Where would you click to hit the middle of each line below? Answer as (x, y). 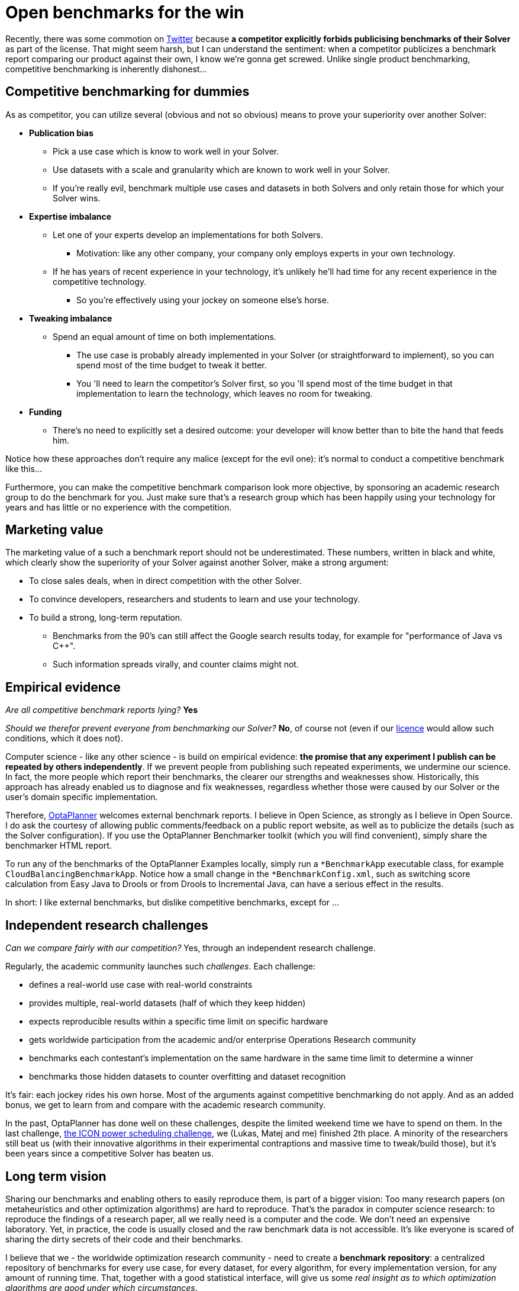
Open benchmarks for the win (125, 12)
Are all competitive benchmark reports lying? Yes (102, 710)
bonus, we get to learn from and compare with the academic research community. (166, 1105)
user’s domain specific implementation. (82, 797)
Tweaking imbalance (71, 318)
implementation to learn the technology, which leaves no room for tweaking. (225, 393)
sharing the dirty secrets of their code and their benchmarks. (124, 1239)
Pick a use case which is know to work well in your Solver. (166, 151)
